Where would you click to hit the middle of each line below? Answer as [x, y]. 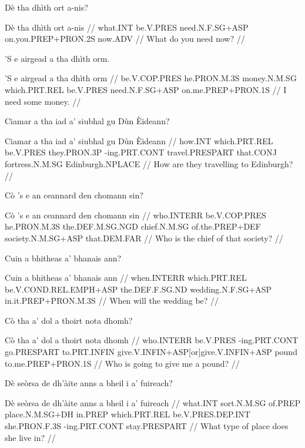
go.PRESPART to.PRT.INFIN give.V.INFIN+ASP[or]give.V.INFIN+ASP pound [151, 352]
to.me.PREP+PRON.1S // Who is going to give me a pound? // [122, 363]
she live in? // [30, 437]
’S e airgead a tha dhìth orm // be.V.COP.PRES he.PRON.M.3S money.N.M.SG [151, 78]
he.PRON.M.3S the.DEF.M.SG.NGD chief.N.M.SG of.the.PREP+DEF [133, 226]
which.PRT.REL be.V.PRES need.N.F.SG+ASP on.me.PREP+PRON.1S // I [146, 89]
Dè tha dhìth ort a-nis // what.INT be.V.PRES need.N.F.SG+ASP [127, 27]
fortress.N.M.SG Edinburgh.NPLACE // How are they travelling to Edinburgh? [149, 163]
